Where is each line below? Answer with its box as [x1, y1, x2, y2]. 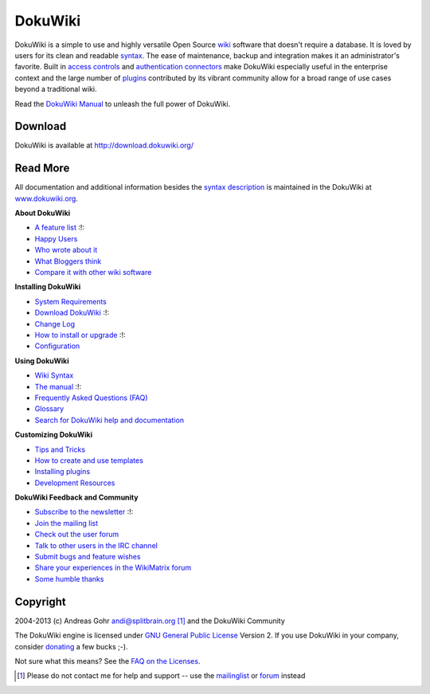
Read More [14, 162, 70, 175]
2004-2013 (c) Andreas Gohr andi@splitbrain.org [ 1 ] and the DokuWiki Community [14, 616, 286, 625]
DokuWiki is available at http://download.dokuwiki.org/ [14, 140, 194, 151]
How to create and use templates [34, 455, 143, 465]
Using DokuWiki [14, 355, 69, 366]
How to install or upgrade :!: [34, 331, 126, 339]
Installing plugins [34, 467, 91, 476]
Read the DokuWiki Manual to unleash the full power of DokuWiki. [14, 99, 231, 108]
